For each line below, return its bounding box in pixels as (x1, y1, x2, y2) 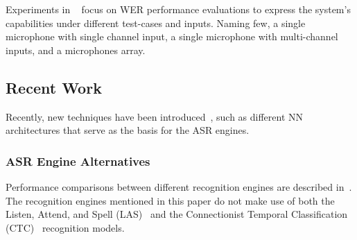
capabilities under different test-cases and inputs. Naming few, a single (6, 15, 306, 30)
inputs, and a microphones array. (6, 42, 146, 57)
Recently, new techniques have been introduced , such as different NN (6, 109, 304, 123)
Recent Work (6, 76, 102, 98)
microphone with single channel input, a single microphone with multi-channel (6, 29, 338, 44)
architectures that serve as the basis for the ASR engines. (6, 123, 250, 137)
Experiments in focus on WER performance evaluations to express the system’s (6, 2, 351, 16)
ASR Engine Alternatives (6, 152, 150, 169)
